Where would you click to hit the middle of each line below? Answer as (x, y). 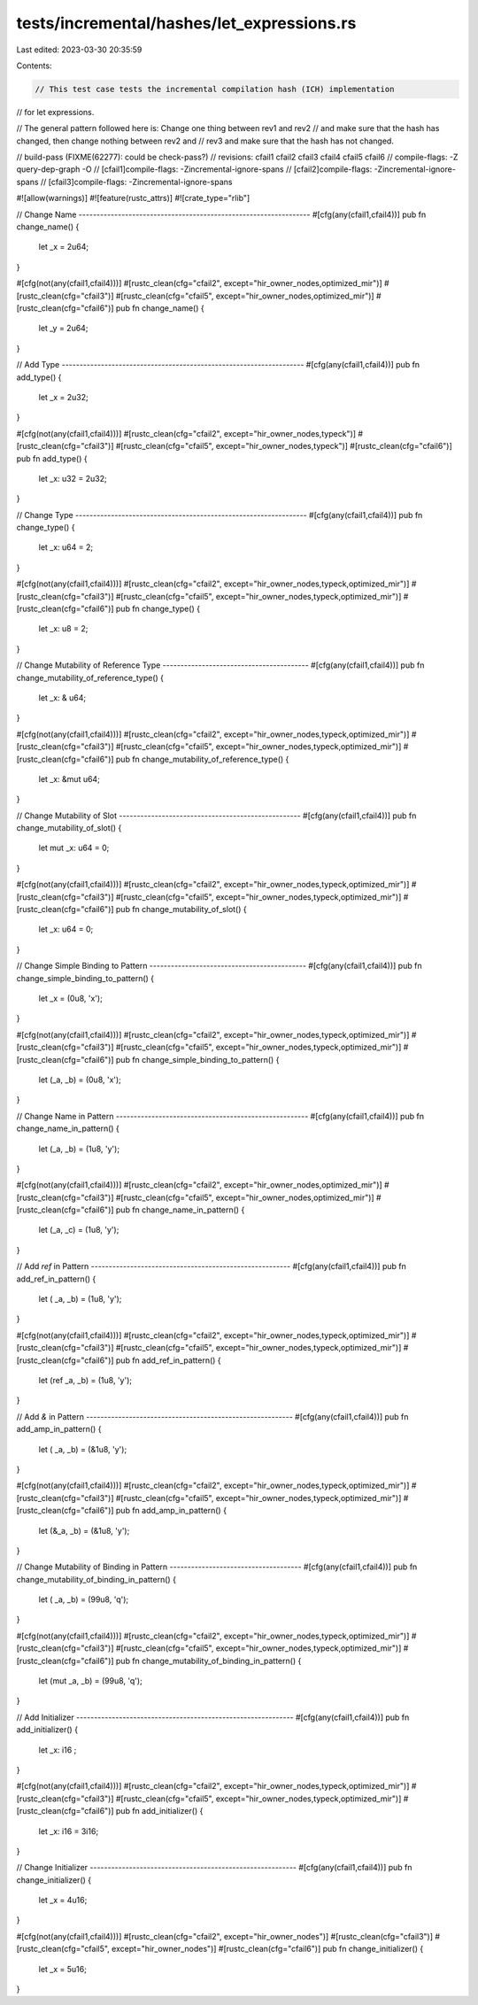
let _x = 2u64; (64, 247)
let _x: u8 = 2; (63, 629)
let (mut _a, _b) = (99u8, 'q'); (91, 1681)
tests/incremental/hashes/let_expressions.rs (186, 23)
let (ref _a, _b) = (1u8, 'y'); (85, 1380)
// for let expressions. (55, 112)
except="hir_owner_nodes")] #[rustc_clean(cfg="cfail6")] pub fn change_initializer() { (267, 1949)
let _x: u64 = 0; (66, 929)
